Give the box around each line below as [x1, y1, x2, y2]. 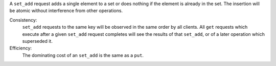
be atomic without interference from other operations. [9, 8, 123, 14]
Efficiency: [9, 45, 32, 51]
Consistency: [9, 17, 37, 23]
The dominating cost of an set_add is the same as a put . [22, 52, 144, 58]
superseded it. [22, 38, 53, 44]
